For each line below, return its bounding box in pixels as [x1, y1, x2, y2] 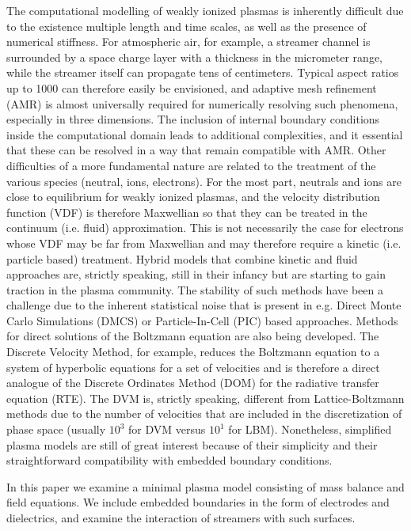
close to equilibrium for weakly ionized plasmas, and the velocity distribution [6, 188, 380, 205]
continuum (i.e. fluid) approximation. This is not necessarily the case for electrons [6, 219, 404, 236]
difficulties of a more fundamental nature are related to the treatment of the [6, 157, 376, 173]
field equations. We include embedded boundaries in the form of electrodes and [6, 494, 390, 510]
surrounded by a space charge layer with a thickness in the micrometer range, [6, 48, 382, 65]
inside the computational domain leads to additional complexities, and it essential [6, 126, 403, 142]
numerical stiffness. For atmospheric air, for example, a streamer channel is [6, 33, 371, 50]
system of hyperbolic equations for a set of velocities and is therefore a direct [6, 358, 380, 375]
